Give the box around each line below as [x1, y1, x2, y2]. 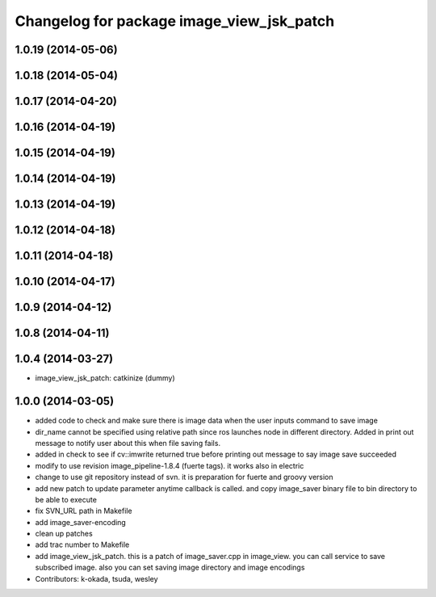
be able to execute [35, 494, 97, 504]
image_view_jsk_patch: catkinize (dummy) [35, 373, 175, 383]
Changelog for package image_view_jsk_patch [15, 12, 335, 30]
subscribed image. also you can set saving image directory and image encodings [35, 562, 305, 573]
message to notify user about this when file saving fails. [35, 438, 221, 448]
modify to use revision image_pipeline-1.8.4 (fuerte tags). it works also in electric [35, 460, 304, 470]
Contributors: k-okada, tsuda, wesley [35, 574, 158, 583]
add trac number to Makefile [35, 540, 130, 549]
